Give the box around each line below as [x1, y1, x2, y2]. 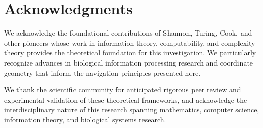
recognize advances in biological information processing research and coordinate [4, 57, 253, 68]
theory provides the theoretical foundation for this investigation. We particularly [4, 47, 256, 58]
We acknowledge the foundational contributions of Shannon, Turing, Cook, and [4, 27, 252, 38]
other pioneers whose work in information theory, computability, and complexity [4, 37, 255, 48]
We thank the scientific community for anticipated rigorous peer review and [4, 84, 241, 95]
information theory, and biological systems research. [4, 114, 166, 124]
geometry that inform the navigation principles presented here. [4, 67, 201, 78]
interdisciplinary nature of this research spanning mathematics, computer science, [4, 104, 259, 115]
